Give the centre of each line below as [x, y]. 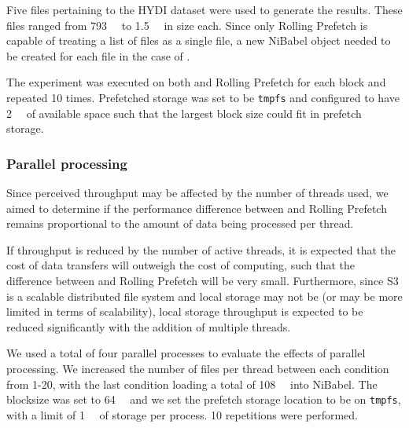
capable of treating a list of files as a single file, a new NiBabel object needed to [199, 40]
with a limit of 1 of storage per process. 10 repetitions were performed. [182, 414]
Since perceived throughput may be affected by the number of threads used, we [197, 193]
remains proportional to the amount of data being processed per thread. [180, 223]
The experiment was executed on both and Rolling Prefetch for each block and [196, 82]
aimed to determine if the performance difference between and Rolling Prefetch [197, 208]
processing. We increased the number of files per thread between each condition [198, 368]
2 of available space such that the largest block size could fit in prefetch [184, 113]
